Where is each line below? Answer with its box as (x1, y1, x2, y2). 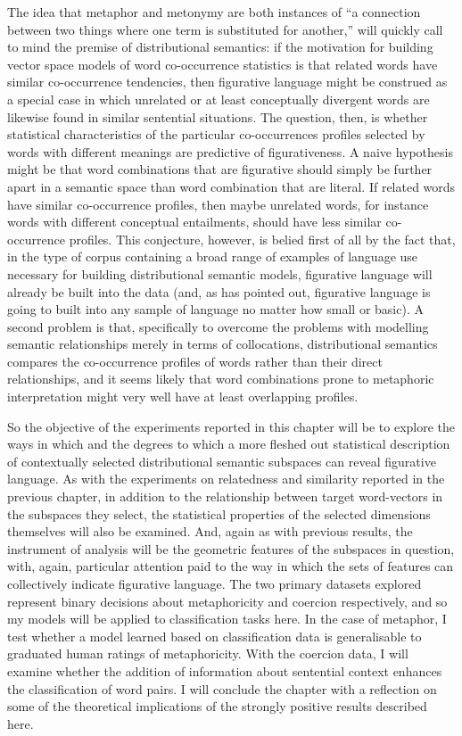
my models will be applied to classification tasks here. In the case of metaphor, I (7, 609, 447, 628)
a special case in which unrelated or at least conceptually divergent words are (7, 89, 430, 108)
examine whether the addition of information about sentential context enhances (7, 661, 442, 680)
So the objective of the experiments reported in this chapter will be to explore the (7, 417, 456, 435)
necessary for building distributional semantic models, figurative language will (7, 264, 433, 283)
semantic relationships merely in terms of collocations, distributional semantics (7, 335, 438, 353)
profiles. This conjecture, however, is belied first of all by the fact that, (69, 229, 456, 248)
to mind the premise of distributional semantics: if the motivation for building (7, 37, 433, 56)
